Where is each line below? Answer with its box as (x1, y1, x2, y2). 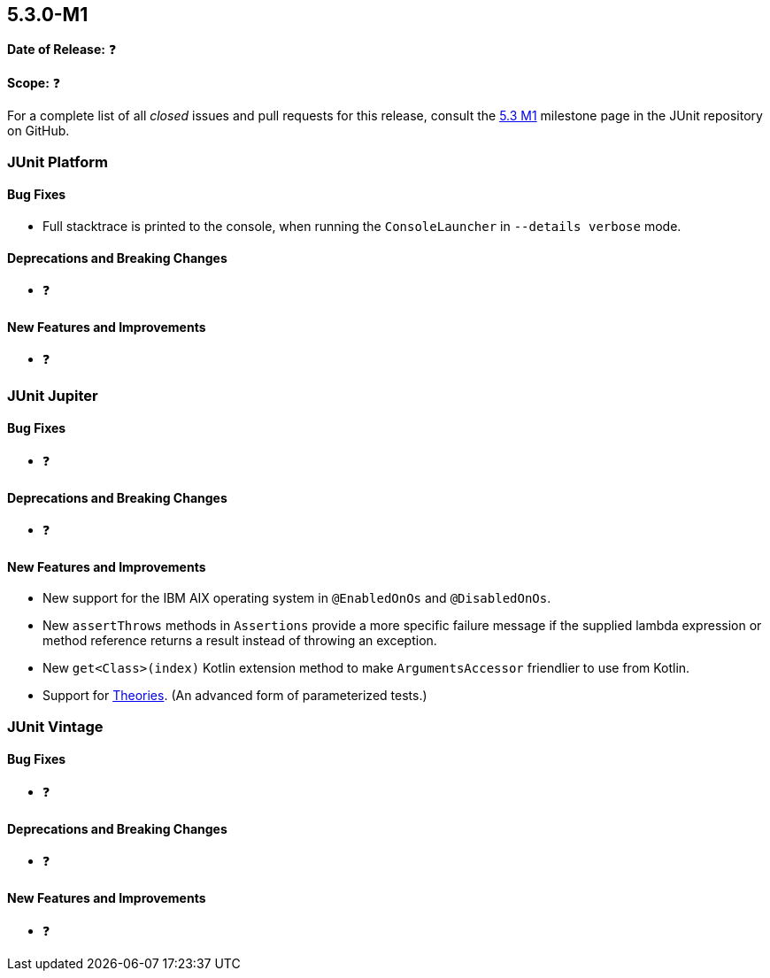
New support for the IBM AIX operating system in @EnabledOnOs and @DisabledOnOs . (42, 590, 551, 606)
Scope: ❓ (7, 75, 61, 91)
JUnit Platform (7, 152, 108, 171)
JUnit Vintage (7, 717, 104, 735)
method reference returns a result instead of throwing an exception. (42, 633, 437, 649)
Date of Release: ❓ (7, 42, 117, 58)
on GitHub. (7, 123, 70, 139)
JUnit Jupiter (7, 386, 98, 404)
